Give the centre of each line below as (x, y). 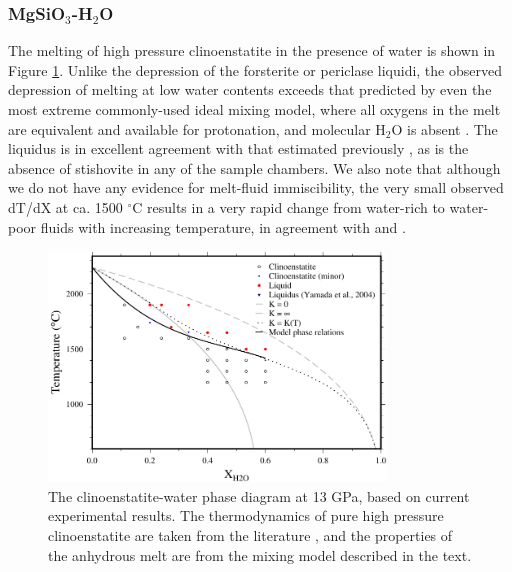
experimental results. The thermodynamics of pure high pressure (246, 515)
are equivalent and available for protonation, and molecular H (197, 128)
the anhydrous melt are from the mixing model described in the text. (260, 554)
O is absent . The (444, 128)
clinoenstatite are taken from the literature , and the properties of (250, 535)
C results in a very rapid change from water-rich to (288, 206)
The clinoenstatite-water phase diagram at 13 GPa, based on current (259, 495)
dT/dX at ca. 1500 (65, 206)
